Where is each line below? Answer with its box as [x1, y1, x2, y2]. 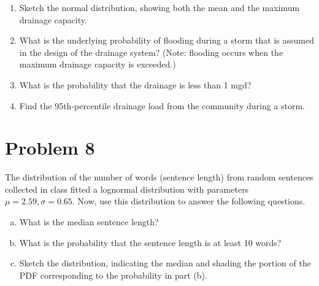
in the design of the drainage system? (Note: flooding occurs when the [19, 45, 283, 58]
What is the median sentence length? [19, 215, 159, 228]
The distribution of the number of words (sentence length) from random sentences [5, 171, 313, 184]
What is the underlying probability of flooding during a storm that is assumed [19, 34, 314, 47]
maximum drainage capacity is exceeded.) [19, 58, 176, 71]
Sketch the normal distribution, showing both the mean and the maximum [19, 1, 300, 14]
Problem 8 [5, 135, 95, 160]
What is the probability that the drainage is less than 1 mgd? [19, 78, 252, 91]
